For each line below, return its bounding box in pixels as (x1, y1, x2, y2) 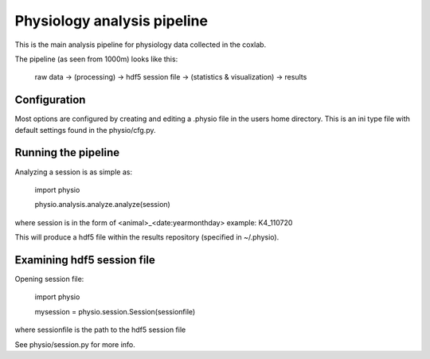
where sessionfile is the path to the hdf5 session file (14, 325, 186, 334)
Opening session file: (14, 275, 84, 283)
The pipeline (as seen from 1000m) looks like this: (14, 54, 178, 64)
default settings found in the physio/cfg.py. (14, 125, 156, 135)
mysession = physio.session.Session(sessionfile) (34, 306, 196, 316)
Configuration (14, 93, 86, 107)
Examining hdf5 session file (14, 253, 155, 267)
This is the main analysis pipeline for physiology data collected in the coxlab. (14, 40, 267, 49)
